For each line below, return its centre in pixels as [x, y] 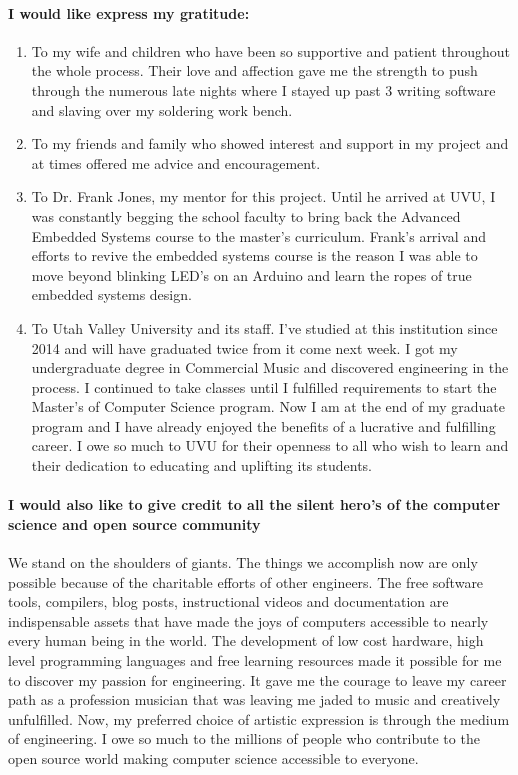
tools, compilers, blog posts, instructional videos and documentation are [228, 601]
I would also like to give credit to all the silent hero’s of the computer [254, 504]
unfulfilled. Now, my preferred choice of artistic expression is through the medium [259, 718]
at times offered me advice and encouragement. [176, 162]
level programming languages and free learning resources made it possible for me [255, 660]
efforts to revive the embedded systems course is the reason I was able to [254, 255]
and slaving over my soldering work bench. [162, 109]
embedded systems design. [111, 294]
